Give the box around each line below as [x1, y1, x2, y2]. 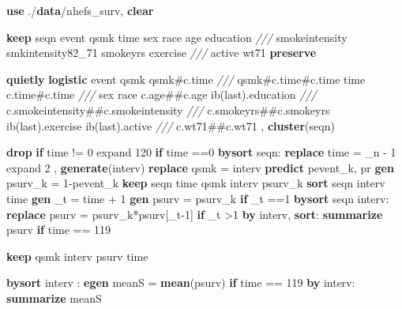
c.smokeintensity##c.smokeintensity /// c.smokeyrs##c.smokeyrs [6, 101, 330, 118]
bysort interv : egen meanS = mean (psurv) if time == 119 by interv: [6, 274, 355, 291]
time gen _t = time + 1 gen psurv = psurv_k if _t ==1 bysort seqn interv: [6, 190, 389, 206]
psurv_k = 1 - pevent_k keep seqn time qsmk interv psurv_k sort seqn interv [6, 175, 385, 191]
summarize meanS [6, 289, 102, 306]
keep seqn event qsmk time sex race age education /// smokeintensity [6, 28, 348, 45]
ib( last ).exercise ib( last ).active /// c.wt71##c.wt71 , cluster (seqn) [6, 117, 335, 134]
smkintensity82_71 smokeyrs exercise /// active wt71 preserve [6, 44, 317, 61]
